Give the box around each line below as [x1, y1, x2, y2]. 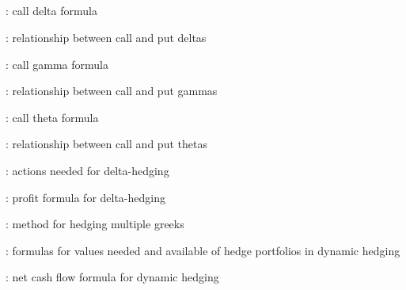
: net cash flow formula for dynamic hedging [6, 269, 219, 285]
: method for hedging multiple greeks [6, 216, 184, 232]
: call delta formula [6, 2, 97, 19]
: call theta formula [6, 109, 99, 125]
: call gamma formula [6, 55, 108, 72]
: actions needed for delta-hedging [6, 162, 169, 178]
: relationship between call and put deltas [6, 29, 207, 45]
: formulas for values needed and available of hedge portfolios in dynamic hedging [6, 242, 400, 258]
